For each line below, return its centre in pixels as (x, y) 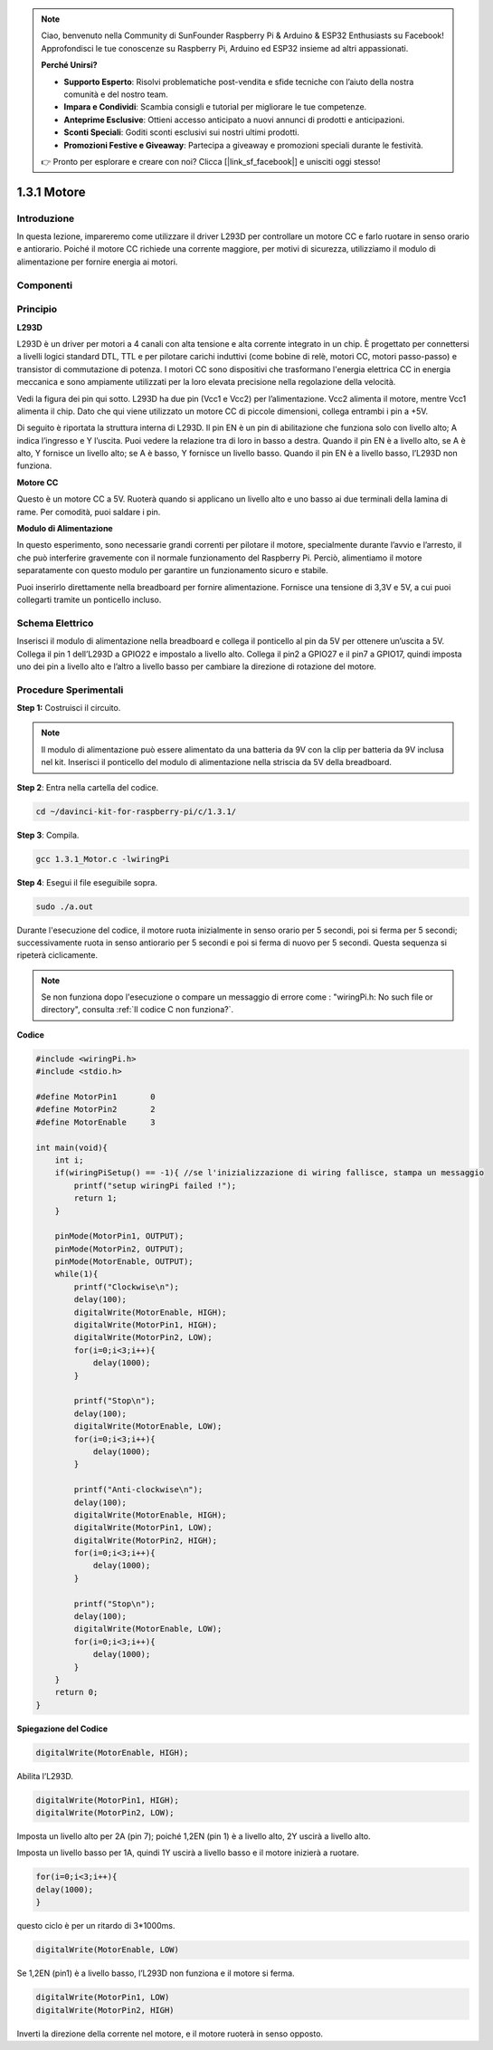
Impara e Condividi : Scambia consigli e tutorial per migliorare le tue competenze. (215, 107)
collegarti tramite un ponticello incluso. (89, 599)
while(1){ (76, 1274)
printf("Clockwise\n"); (127, 1287)
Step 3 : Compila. (48, 835)
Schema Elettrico (55, 623)
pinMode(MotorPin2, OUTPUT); (119, 1249)
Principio (37, 310)
